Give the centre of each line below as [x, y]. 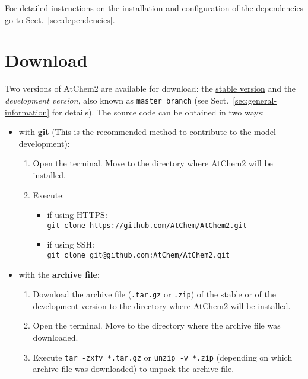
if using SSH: [71, 244]
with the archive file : [59, 274]
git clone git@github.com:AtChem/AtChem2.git [139, 255]
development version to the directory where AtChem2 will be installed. [162, 305]
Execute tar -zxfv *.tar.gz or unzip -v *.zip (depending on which [163, 357]
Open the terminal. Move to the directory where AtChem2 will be [153, 163]
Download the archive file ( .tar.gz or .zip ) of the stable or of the [154, 294]
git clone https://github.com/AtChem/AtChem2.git [147, 225]
